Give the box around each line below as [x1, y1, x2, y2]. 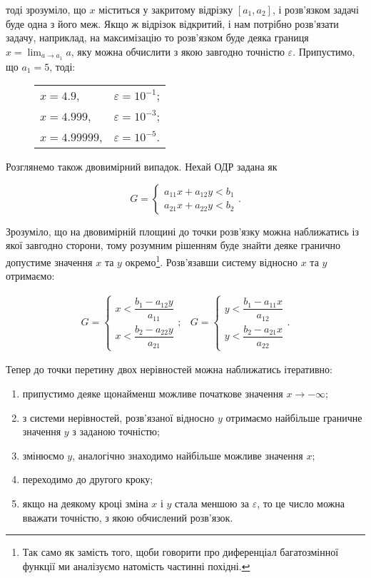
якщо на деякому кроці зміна [22, 496, 148, 511]
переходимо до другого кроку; [22, 472, 153, 487]
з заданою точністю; [72, 424, 160, 439]
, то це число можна [257, 496, 345, 511]
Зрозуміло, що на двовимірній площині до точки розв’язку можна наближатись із [6, 223, 359, 238]
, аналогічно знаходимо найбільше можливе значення [72, 447, 303, 462]
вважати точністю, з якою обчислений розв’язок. [22, 509, 233, 524]
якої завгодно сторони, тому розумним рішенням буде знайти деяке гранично [6, 238, 341, 253]
